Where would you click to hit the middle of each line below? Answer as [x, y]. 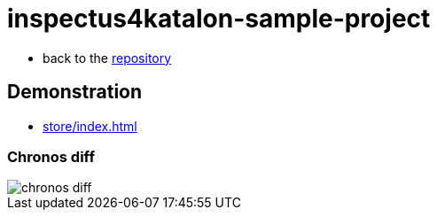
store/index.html [90, 126]
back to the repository [107, 58]
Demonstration [75, 92]
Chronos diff [51, 156]
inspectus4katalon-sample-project [219, 19]
